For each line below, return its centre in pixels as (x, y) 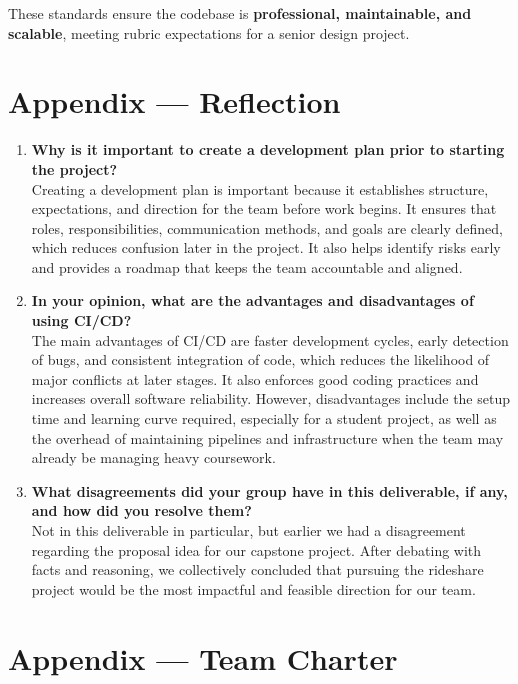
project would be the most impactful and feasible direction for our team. (253, 588)
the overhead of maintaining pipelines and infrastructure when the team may (267, 437)
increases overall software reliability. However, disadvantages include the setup (270, 398)
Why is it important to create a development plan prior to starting (268, 149)
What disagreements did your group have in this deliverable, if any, (269, 490)
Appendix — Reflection (174, 101)
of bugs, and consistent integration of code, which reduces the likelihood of (260, 359)
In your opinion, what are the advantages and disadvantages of (252, 300)
